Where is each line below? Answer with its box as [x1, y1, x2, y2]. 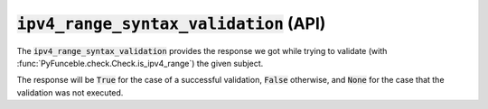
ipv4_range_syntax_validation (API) [16, 14, 326, 33]
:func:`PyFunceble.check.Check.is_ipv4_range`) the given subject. [16, 58, 264, 68]
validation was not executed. [16, 86, 124, 98]
